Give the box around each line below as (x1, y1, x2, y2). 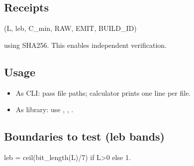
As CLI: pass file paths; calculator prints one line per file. (15, 87, 191, 98)
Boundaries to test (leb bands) (4, 129, 165, 144)
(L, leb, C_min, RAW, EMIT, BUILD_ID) (4, 23, 137, 33)
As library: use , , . (15, 104, 74, 115)
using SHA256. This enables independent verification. (4, 39, 167, 50)
